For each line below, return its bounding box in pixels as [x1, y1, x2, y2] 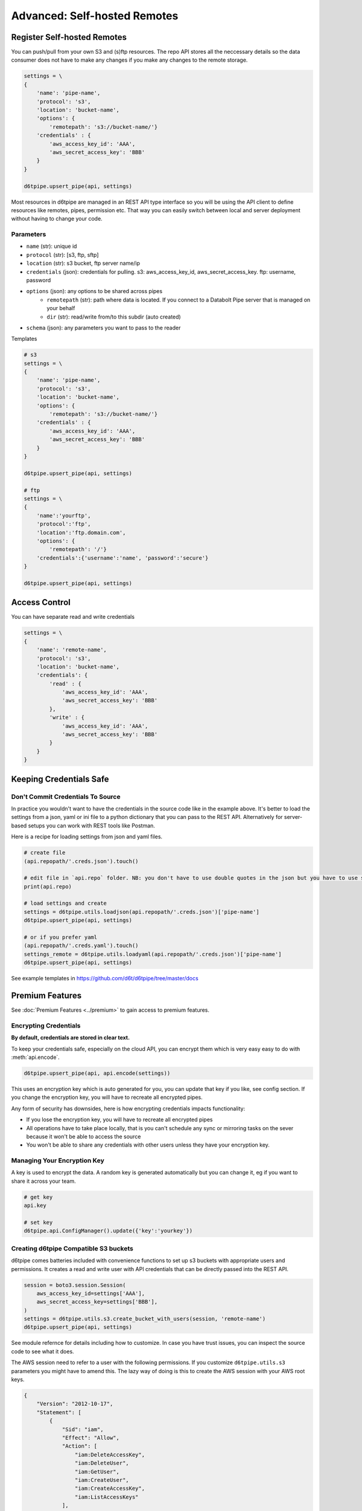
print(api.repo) [24, 883, 72, 890]
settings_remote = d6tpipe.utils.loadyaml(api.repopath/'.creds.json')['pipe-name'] [24, 951, 282, 957]
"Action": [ [62, 1443, 98, 1450]
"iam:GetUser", [74, 1468, 120, 1475]
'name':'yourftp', [36, 512, 91, 519]
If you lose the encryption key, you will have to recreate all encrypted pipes [26, 1116, 213, 1124]
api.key [24, 1202, 46, 1209]
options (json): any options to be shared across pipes [26, 288, 163, 295]
